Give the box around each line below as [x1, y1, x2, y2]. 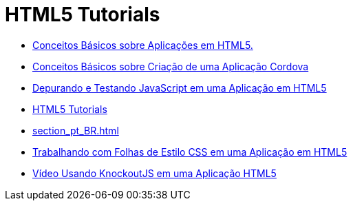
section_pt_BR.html [32, 124, 119, 136]
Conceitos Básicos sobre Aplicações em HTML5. [32, 39, 253, 51]
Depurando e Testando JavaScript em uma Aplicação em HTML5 [32, 81, 327, 94]
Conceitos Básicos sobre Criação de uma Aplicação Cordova [32, 60, 309, 72]
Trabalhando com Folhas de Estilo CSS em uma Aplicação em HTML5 [32, 145, 347, 158]
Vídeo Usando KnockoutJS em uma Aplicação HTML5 [32, 167, 277, 179]
